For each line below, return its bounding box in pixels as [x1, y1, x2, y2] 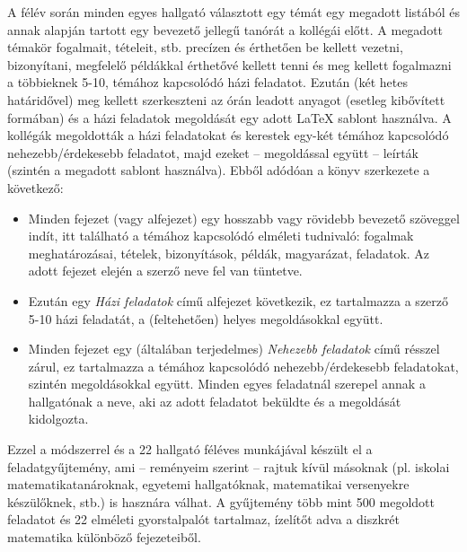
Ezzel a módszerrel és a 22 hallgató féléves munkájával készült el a [7, 440, 373, 459]
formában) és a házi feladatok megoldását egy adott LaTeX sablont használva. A [7, 108, 452, 127]
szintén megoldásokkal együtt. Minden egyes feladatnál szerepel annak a [28, 374, 426, 393]
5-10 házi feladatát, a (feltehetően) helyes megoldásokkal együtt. [28, 309, 383, 328]
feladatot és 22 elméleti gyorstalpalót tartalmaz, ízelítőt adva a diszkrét [7, 510, 401, 529]
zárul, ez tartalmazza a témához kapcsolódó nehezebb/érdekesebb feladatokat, [28, 356, 459, 375]
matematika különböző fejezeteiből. [7, 528, 201, 547]
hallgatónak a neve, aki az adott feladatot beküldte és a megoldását [28, 391, 401, 410]
